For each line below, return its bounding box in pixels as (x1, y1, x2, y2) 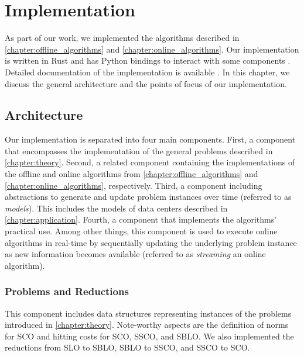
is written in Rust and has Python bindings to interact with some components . (5, 54, 291, 67)
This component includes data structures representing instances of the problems (5, 307, 292, 319)
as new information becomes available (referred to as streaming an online (5, 248, 266, 260)
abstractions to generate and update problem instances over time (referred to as (5, 190, 292, 203)
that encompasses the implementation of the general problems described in (5, 144, 273, 157)
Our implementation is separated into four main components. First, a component (5, 133, 296, 145)
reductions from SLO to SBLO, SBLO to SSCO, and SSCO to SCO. (5, 341, 250, 353)
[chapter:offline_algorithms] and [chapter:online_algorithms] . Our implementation (5, 43, 299, 55)
